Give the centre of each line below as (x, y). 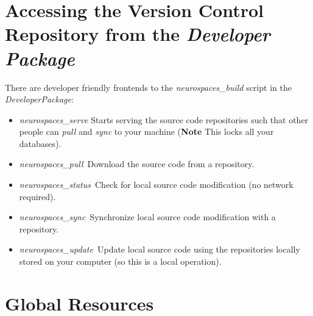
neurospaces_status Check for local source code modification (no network (156, 185)
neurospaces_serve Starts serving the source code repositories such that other (164, 119)
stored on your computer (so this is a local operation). (120, 261)
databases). (40, 143)
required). (37, 196)
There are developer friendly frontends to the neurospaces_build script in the (148, 87)
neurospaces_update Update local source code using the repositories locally (160, 249)
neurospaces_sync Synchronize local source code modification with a (147, 217)
